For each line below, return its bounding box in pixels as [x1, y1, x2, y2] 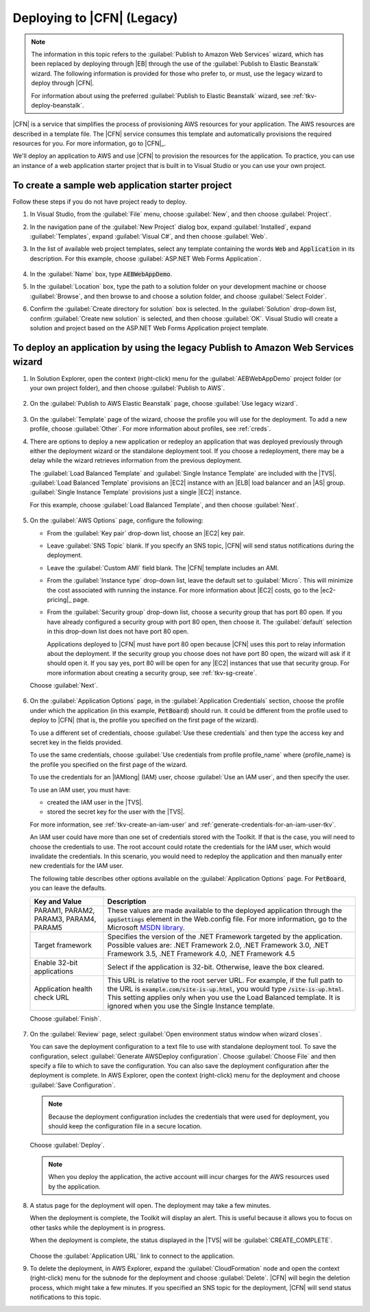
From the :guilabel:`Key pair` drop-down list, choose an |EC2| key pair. [47, 529, 245, 537]
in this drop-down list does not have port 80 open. [47, 627, 189, 635]
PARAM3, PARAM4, [34, 914, 97, 923]
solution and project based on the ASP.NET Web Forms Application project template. [29, 324, 269, 332]
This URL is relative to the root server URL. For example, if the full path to [107, 975, 343, 985]
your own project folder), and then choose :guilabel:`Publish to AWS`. [29, 384, 225, 392]
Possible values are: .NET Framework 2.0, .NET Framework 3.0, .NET [107, 940, 329, 949]
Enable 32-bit [34, 958, 78, 967]
